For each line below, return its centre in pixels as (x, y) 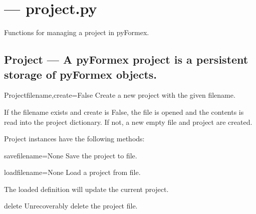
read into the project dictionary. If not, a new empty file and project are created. (128, 122)
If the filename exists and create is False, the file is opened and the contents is (124, 112)
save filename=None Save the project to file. (71, 155)
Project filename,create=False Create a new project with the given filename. (120, 95)
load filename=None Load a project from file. (72, 172)
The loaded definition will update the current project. (86, 189)
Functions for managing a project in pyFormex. (77, 32)
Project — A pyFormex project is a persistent (126, 59)
